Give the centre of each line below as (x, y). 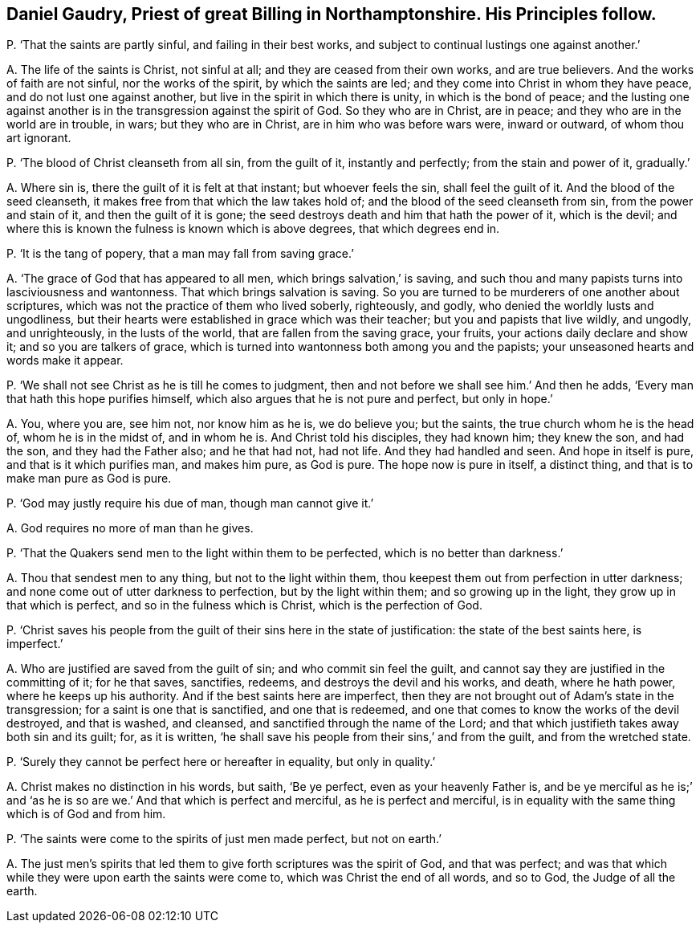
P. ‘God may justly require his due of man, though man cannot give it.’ (190, 503)
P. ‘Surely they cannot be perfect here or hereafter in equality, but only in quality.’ (221, 762)
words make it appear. (65, 361)
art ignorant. (39, 138)
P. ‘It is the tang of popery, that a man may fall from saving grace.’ (180, 254)
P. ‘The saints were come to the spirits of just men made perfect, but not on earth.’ (224, 839)
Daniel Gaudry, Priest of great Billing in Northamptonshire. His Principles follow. (332, 14)
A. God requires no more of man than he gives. (130, 528)
